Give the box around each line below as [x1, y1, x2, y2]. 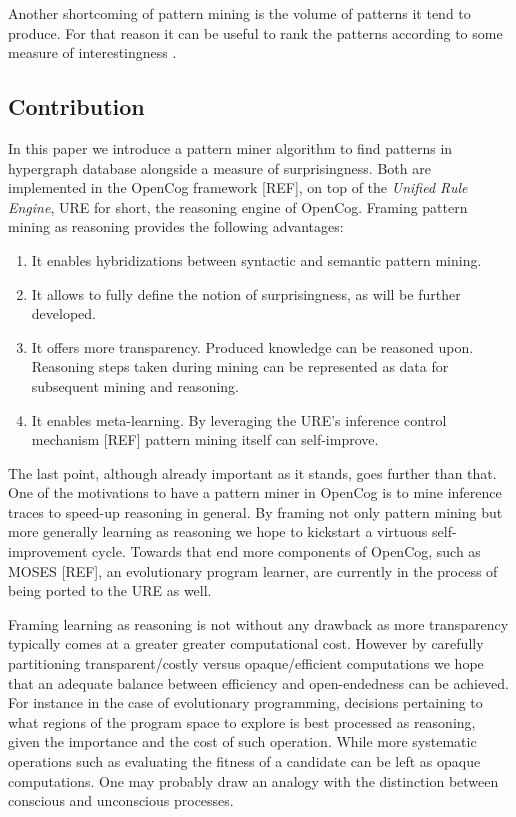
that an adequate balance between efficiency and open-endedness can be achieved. [8, 672, 510, 693]
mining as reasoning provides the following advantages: [8, 216, 344, 237]
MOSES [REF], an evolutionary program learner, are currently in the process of [8, 560, 498, 581]
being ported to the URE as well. [8, 580, 212, 601]
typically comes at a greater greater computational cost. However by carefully [8, 633, 484, 654]
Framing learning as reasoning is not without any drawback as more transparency [8, 613, 509, 634]
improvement [8, 541, 88, 562]
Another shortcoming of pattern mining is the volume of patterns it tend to [8, 3, 471, 23]
